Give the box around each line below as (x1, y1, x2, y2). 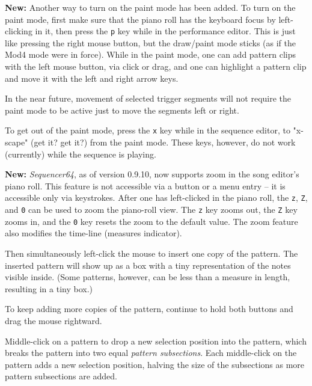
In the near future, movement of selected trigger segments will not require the (5, 92, 292, 105)
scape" (5, 136, 28, 149)
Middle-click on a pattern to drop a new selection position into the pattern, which (5, 334, 307, 347)
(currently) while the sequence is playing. (5, 147, 156, 160)
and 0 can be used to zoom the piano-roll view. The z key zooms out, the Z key (5, 203, 298, 216)
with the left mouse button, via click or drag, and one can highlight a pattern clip (5, 60, 307, 73)
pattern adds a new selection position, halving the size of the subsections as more (5, 358, 305, 370)
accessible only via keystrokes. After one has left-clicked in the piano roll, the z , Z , (5, 191, 308, 204)
